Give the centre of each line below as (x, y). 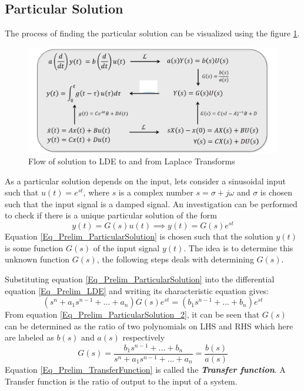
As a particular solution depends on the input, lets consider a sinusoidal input (145, 181)
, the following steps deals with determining (175, 259)
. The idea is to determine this (238, 247)
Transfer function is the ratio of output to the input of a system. (121, 381)
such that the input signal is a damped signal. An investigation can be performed (151, 203)
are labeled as (29, 337)
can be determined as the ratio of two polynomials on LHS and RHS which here (149, 326)
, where (96, 192)
